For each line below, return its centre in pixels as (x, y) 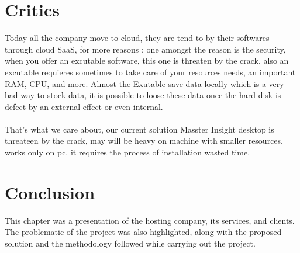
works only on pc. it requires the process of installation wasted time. (127, 152)
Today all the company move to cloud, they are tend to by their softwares (137, 38)
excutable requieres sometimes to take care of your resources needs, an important (150, 72)
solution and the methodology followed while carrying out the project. (130, 243)
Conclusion (50, 192)
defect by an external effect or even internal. (84, 106)
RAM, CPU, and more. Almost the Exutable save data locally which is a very (144, 83)
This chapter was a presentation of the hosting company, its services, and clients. (150, 220)
